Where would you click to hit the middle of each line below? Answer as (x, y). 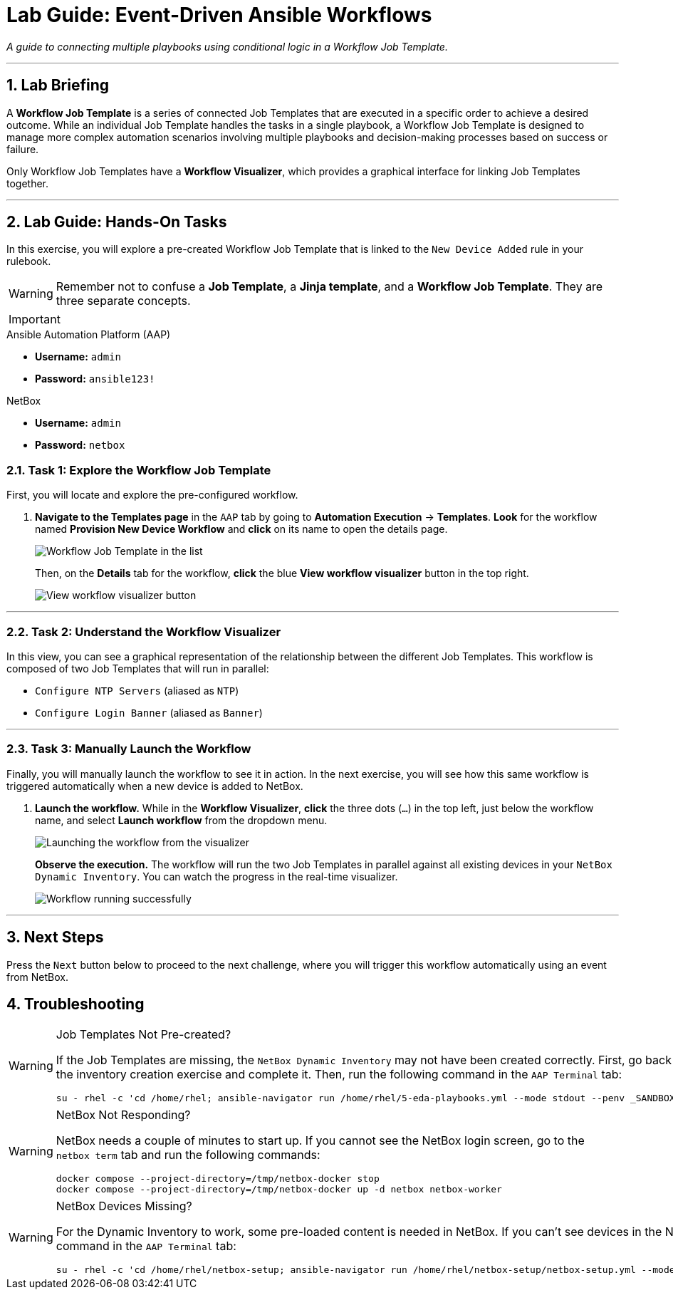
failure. (23, 149)
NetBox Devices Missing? (124, 1206)
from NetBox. (38, 977)
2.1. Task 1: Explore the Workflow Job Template (139, 470)
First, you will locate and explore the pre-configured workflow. (152, 495)
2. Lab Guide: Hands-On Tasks (117, 222)
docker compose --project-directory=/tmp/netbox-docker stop (218, 1179)
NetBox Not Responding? (123, 1115)
